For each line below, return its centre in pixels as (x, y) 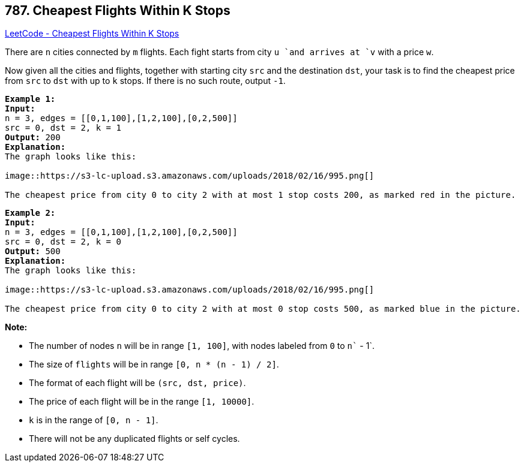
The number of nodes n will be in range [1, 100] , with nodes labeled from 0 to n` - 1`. (202, 346)
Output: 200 (33, 138)
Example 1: (30, 99)
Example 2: (30, 213)
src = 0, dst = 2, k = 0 (63, 242)
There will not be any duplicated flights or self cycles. (134, 439)
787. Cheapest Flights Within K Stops (118, 10)
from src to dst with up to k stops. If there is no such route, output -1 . (145, 81)
